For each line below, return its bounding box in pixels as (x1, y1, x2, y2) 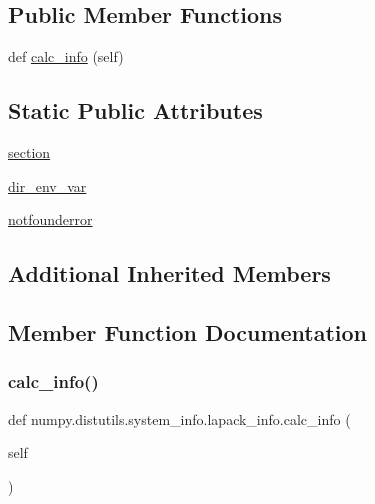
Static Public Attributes (8, 95, 263, 126)
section (8, 142, 51, 162)
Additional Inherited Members (8, 258, 331, 289)
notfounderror (8, 209, 93, 230)
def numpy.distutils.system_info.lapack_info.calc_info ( (8, 408, 351, 429)
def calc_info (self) (8, 46, 124, 67)
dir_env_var (8, 175, 87, 196)
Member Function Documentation (8, 316, 368, 347)
